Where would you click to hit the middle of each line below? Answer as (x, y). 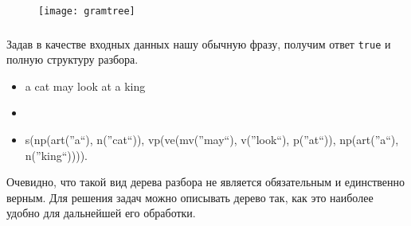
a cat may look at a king (85, 86)
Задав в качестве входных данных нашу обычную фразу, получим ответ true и (199, 43)
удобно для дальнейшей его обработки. (101, 213)
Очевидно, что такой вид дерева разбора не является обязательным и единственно (206, 182)
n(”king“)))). (56, 155)
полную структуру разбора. (72, 59)
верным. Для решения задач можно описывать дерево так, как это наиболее (190, 197)
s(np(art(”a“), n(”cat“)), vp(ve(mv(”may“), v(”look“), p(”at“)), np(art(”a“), (212, 139)
